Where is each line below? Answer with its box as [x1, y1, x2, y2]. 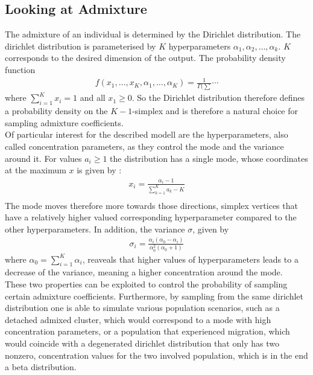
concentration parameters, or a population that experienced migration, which [5, 325, 290, 338]
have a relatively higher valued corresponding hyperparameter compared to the [5, 211, 297, 223]
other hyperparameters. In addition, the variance [5, 222, 185, 235]
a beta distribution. [5, 361, 77, 373]
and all [80, 91, 106, 104]
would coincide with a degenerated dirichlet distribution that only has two [5, 337, 279, 349]
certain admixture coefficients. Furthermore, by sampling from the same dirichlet [5, 289, 303, 302]
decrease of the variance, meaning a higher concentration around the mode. [5, 266, 283, 278]
